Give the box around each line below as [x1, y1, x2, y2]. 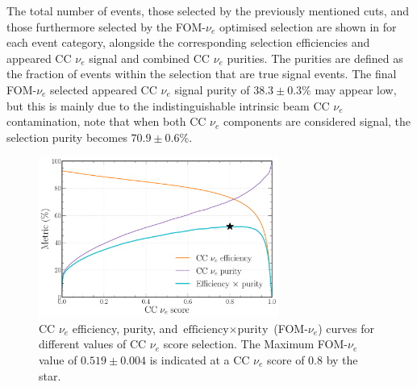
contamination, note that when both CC [6, 113, 206, 130]
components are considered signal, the [223, 113, 411, 130]
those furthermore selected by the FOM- [6, 18, 206, 35]
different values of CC [39, 335, 147, 352]
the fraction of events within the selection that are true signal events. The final [6, 65, 397, 82]
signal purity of [174, 81, 250, 98]
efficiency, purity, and [72, 319, 178, 336]
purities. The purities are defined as [227, 49, 403, 66]
